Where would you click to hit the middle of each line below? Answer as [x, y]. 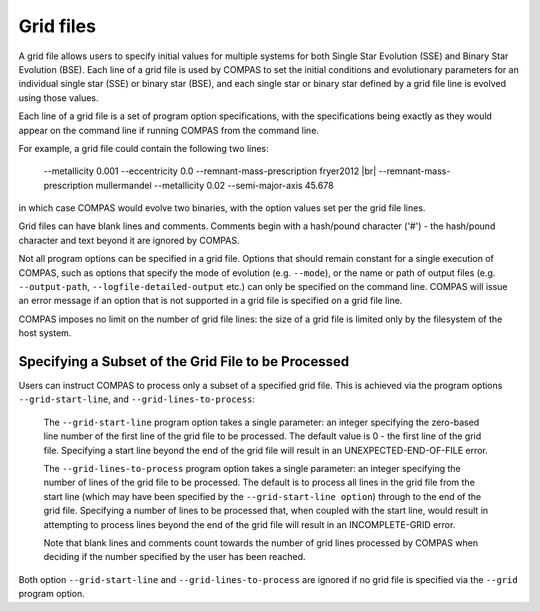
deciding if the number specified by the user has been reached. [174, 557]
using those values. [58, 97]
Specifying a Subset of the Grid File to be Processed [184, 361]
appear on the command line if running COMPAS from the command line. [169, 130]
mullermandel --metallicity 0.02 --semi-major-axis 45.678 [214, 185]
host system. [45, 333]
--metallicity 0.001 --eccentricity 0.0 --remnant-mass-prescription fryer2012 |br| [210, 171]
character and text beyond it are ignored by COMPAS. [129, 240]
